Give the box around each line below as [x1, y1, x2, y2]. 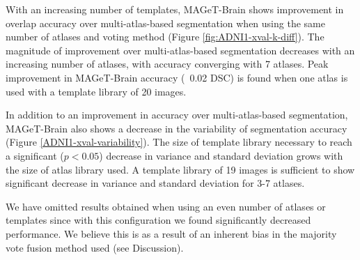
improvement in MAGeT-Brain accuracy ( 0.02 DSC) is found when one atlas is [6, 70, 348, 84]
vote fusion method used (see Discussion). [6, 240, 184, 254]
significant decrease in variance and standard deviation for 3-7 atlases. [6, 176, 305, 190]
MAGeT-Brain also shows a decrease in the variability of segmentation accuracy [6, 121, 347, 135]
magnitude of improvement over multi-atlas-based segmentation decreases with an [6, 43, 355, 57]
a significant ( [6, 148, 64, 162]
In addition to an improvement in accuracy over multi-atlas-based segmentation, [6, 107, 348, 122]
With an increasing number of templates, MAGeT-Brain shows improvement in [6, 2, 344, 16]
